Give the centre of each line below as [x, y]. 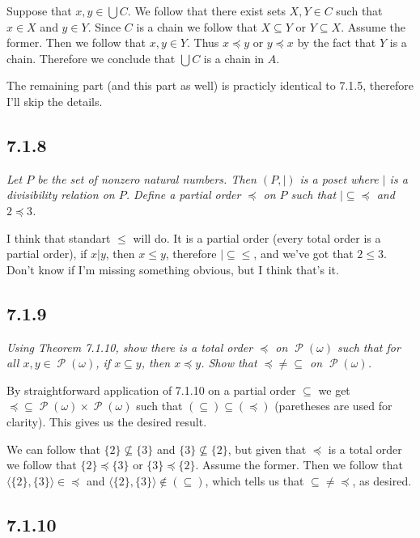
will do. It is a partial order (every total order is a [257, 237]
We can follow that [53, 449]
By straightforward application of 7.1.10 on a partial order [151, 390]
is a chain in [234, 58]
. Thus [203, 42]
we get [334, 390]
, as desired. [382, 480]
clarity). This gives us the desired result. [107, 421]
